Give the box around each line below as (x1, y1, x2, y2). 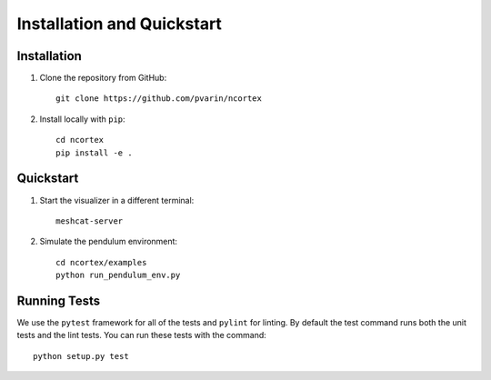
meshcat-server (55, 215, 124, 226)
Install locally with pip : (39, 114, 126, 125)
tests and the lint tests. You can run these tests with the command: (16, 330, 267, 341)
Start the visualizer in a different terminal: (39, 195, 195, 205)
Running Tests (16, 293, 100, 308)
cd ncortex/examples (55, 257, 147, 267)
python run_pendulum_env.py (55, 270, 181, 281)
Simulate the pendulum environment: (39, 236, 177, 247)
